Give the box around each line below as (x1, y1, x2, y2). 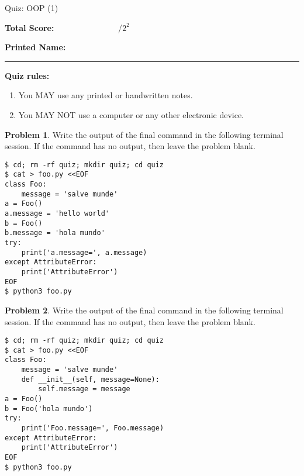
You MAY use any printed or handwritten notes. (18, 89, 193, 101)
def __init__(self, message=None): (21, 375, 160, 384)
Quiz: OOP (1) (5, 2, 58, 13)
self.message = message (38, 385, 130, 394)
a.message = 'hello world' (5, 209, 109, 218)
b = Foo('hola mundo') (5, 404, 93, 413)
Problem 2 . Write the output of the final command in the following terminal (5, 303, 284, 316)
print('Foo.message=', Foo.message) (21, 424, 164, 433)
